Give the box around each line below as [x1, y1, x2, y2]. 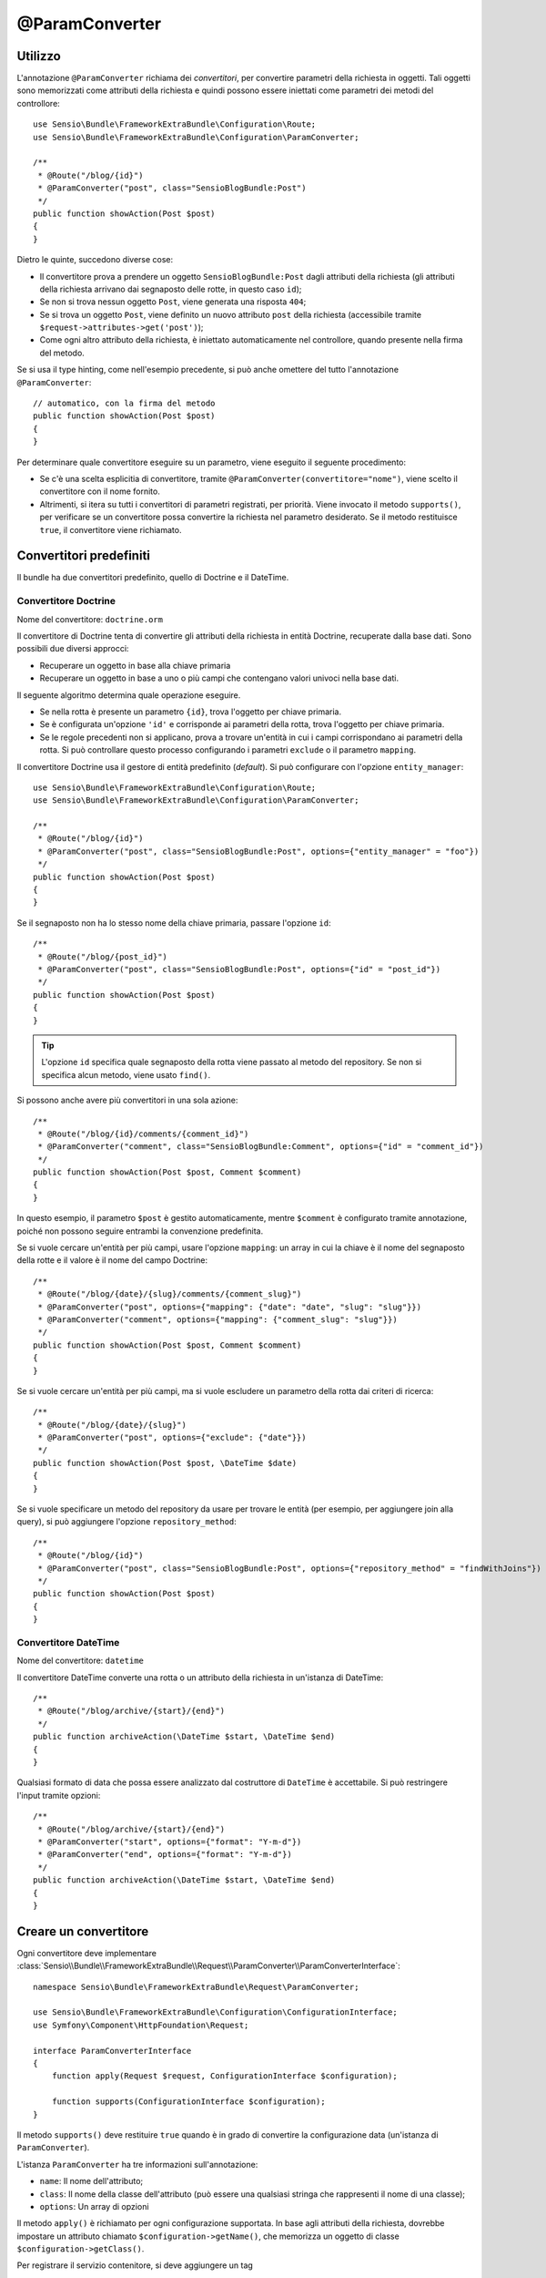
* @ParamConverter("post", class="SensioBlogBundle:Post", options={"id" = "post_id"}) [37, 964, 441, 974]
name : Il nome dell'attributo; [39, 2176, 144, 2187]
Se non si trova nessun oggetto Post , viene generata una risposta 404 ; [39, 296, 307, 307]
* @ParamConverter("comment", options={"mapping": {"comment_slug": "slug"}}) [37, 1314, 398, 1325]
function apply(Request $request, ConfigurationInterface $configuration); [51, 2071, 398, 2081]
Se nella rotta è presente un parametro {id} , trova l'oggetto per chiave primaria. [39, 706, 342, 717]
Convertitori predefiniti [16, 548, 150, 564]
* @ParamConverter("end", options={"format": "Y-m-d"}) [37, 1850, 293, 1860]
